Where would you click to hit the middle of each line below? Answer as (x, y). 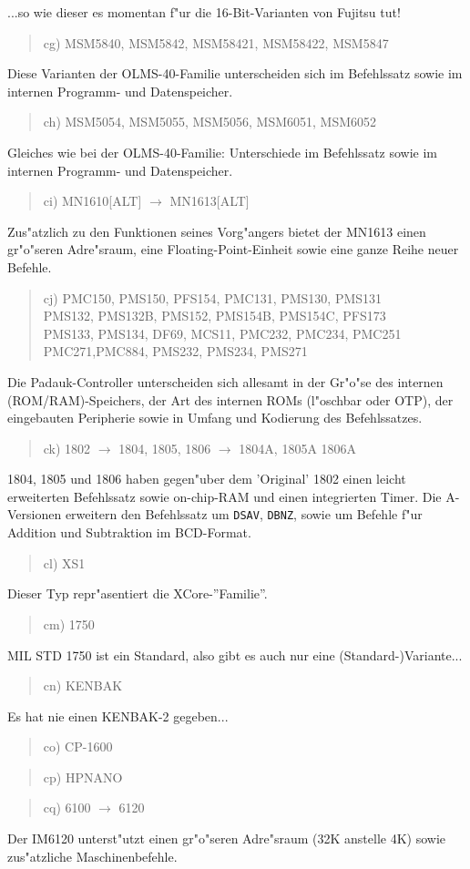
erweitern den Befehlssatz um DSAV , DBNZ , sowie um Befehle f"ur (244, 514)
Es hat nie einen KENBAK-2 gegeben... (118, 716)
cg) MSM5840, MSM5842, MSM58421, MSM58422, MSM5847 (216, 42)
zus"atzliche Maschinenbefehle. (92, 856)
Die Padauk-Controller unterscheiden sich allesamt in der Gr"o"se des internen (225, 381)
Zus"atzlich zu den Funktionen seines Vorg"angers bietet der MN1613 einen (217, 231)
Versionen (35, 514)
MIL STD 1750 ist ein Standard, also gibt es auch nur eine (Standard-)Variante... (235, 654)
